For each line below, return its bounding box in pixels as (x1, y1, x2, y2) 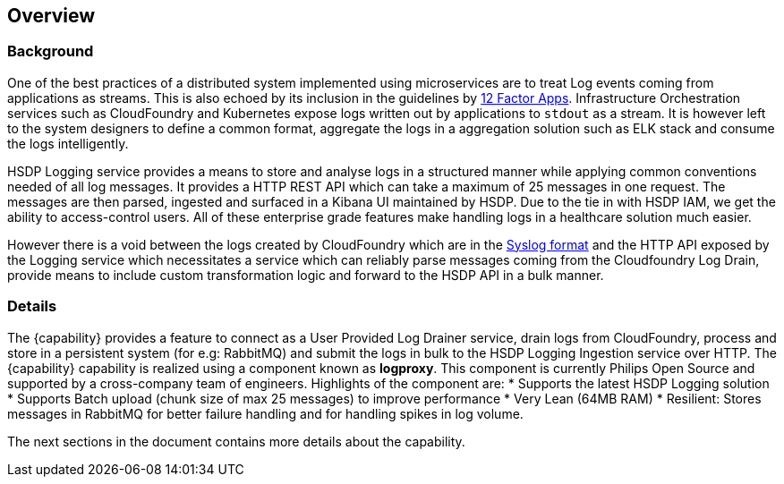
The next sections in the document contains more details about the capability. (7, 433, 465, 449)
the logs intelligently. (7, 135, 129, 151)
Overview (7, 4, 96, 27)
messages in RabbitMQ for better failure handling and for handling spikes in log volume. (7, 405, 524, 421)
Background (7, 42, 94, 61)
